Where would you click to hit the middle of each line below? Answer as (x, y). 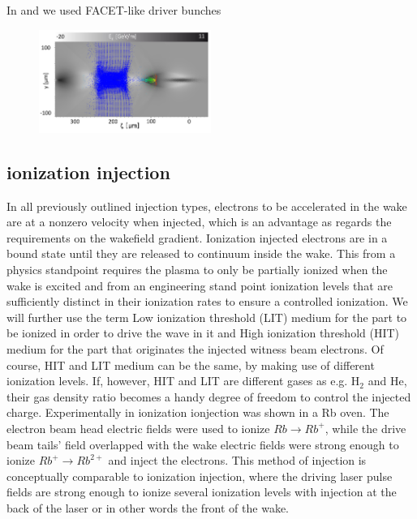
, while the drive (365, 428)
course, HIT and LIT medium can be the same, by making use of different (191, 365)
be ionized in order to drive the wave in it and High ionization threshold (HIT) (203, 333)
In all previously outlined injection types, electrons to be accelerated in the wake (207, 206)
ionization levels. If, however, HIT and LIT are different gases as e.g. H (183, 381)
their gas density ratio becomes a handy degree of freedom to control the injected (209, 396)
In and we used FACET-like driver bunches (114, 10)
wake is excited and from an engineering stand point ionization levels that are (200, 285)
